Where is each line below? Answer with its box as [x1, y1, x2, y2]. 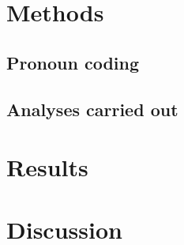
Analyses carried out [6, 96, 178, 121]
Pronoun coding [6, 50, 139, 74]
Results [6, 151, 88, 183]
